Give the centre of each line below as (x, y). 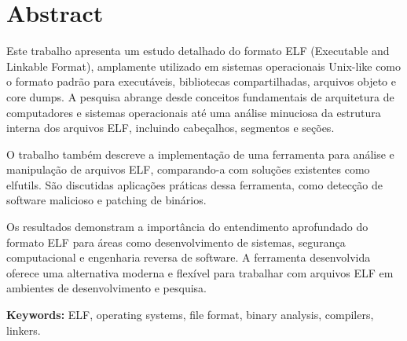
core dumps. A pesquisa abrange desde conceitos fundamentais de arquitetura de (200, 96)
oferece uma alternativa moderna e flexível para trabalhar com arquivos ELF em (200, 272)
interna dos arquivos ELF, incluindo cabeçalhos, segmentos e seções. (170, 128)
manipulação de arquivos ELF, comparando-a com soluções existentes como (188, 169)
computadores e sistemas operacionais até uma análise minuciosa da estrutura (194, 112)
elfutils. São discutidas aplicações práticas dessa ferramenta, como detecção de (194, 184)
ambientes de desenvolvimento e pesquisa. (106, 288)
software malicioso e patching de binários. (106, 200)
